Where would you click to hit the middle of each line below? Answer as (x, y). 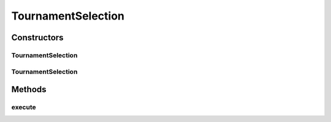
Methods (29, 89)
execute (24, 107)
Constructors (37, 38)
